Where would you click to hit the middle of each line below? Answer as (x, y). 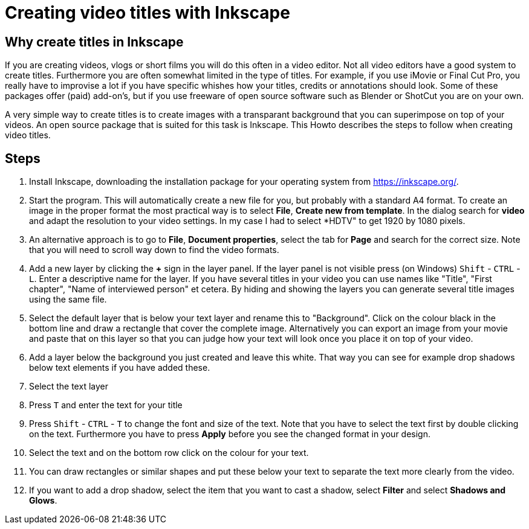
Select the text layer (69, 386)
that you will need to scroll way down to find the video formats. (154, 250)
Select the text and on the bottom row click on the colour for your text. (169, 453)
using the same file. (68, 300)
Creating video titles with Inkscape (148, 13)
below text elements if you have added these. (120, 368)
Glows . (43, 501)
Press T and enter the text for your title (106, 405)
